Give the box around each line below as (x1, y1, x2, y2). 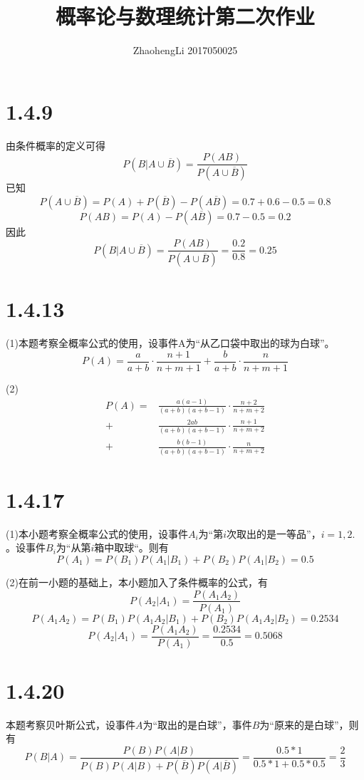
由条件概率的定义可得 (6, 137, 105, 152)
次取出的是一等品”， (227, 526, 321, 541)
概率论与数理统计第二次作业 (55, 1, 315, 31)
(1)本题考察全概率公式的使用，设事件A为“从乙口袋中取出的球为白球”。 (6, 336, 335, 350)
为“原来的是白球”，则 (259, 717, 359, 732)
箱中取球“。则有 (94, 540, 169, 555)
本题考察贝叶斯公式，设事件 (6, 717, 135, 732)
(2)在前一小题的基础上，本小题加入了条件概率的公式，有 (6, 574, 268, 589)
